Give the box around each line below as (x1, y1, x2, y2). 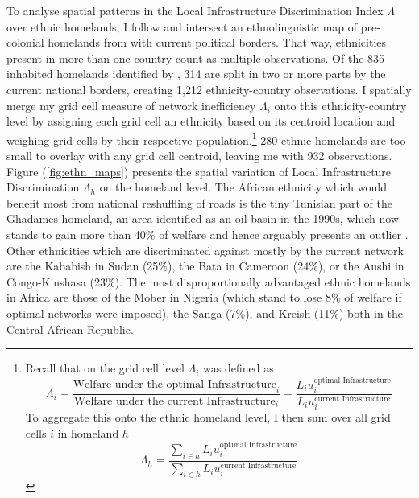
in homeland (57, 424, 119, 441)
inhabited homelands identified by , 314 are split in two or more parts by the (6, 65, 386, 82)
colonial (6, 34, 44, 51)
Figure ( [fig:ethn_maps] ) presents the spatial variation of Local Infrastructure (6, 163, 392, 179)
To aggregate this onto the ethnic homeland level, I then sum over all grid (25, 409, 391, 426)
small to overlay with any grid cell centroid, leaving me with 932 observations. (6, 147, 392, 163)
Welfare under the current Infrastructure (73, 395, 276, 407)
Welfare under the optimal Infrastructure (73, 379, 276, 391)
